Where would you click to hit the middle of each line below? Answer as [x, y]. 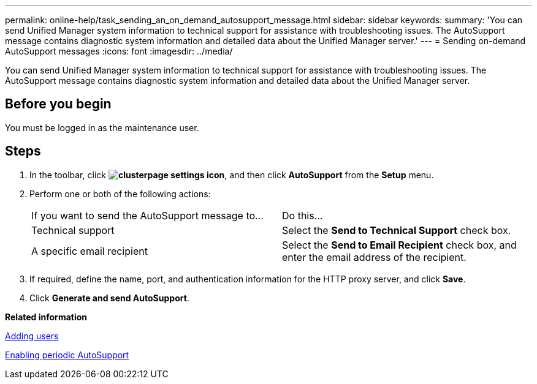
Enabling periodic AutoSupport [67, 355]
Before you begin [58, 104]
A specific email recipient [89, 251]
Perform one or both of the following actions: [120, 194]
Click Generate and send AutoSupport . [109, 298]
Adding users [32, 336]
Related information [46, 317]
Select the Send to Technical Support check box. [397, 230]
